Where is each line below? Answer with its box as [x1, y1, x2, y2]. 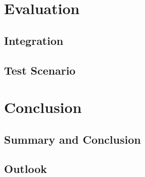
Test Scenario [4, 62, 76, 78]
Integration [4, 32, 63, 48]
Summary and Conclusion [4, 131, 141, 147]
